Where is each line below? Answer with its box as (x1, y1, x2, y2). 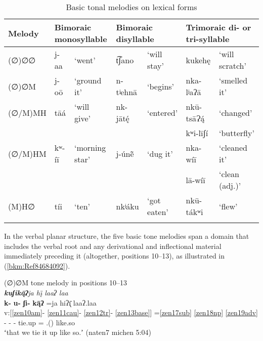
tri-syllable (186, 33, 230, 45)
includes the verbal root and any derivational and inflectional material (4, 240, 222, 251)
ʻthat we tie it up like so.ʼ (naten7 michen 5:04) (4, 327, 151, 337)
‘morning (74, 142, 106, 153)
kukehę (186, 54, 210, 66)
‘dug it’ (147, 147, 173, 159)
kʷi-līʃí (186, 127, 208, 139)
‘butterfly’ (219, 127, 254, 139)
